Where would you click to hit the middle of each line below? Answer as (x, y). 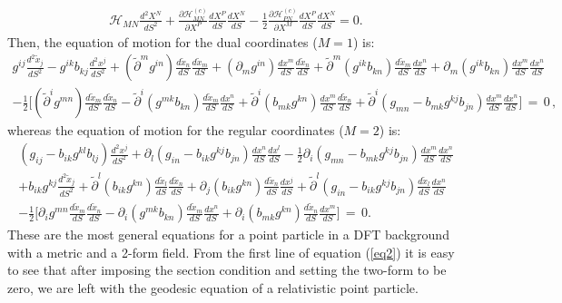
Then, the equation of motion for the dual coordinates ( (163, 41)
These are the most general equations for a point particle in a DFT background (228, 235)
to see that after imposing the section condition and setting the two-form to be (227, 270)
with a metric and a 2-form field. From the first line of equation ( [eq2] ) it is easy (231, 252)
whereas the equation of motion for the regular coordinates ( (176, 130)
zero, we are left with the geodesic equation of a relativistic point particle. (213, 287)
